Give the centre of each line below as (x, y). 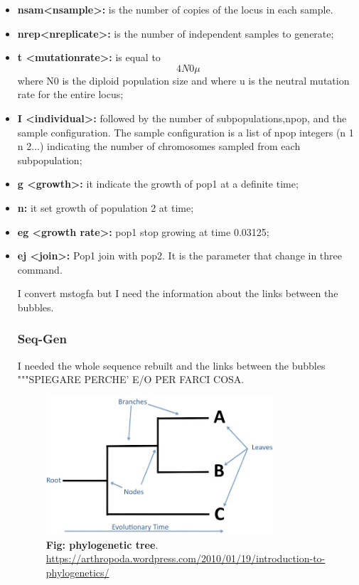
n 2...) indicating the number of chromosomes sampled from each (159, 146)
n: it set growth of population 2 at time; (106, 207)
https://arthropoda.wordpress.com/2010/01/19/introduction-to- (186, 558)
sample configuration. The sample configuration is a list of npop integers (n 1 (186, 132)
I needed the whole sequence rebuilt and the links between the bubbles (171, 365)
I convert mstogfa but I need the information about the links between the (178, 293)
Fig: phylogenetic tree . (102, 544)
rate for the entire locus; (70, 94)
